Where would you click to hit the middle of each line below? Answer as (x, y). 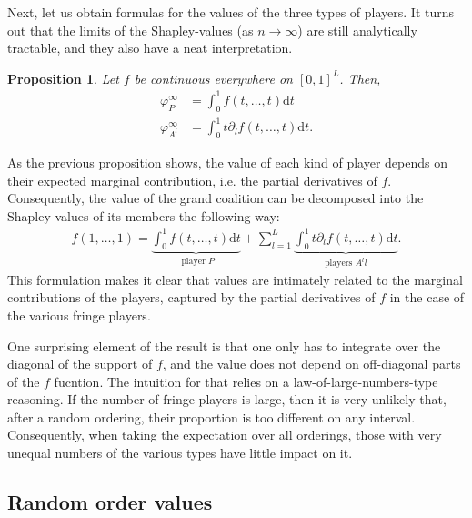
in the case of (427, 297)
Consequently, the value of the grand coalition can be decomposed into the (216, 198)
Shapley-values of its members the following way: (144, 215)
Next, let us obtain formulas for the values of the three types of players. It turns (231, 12)
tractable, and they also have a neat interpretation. (150, 48)
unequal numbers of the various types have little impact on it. (180, 453)
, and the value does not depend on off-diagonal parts (311, 364)
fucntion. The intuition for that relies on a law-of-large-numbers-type (246, 381)
